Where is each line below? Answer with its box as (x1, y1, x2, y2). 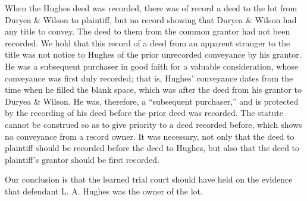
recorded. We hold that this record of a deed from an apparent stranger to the (5, 36, 290, 49)
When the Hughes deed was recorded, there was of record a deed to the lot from (5, 2, 297, 14)
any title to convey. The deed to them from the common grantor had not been (5, 25, 290, 37)
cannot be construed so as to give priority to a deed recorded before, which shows (5, 118, 302, 130)
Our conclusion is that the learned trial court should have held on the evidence (5, 173, 293, 186)
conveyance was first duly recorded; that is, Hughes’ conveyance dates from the (5, 71, 293, 84)
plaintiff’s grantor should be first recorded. (5, 153, 159, 165)
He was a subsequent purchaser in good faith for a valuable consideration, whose (5, 59, 298, 72)
